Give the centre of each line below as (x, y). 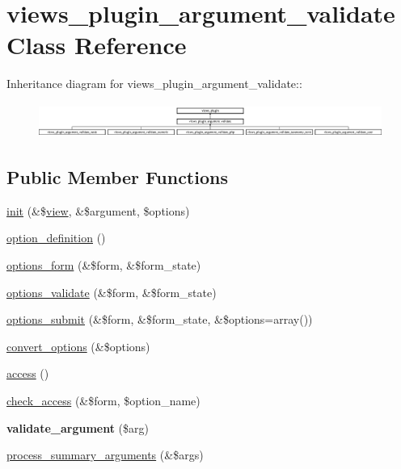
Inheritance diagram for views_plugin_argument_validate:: (154, 84)
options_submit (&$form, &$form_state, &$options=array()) (160, 319)
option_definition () (56, 238)
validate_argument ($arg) (78, 427)
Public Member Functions (117, 177)
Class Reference (97, 45)
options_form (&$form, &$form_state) (104, 265)
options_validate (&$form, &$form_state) (112, 292)
